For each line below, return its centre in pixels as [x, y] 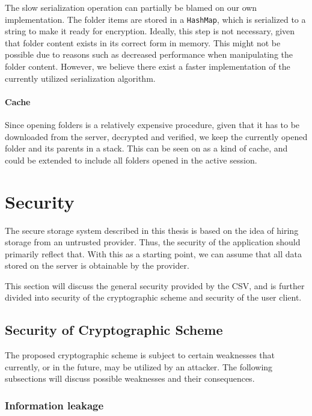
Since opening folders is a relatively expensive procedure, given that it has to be [152, 125]
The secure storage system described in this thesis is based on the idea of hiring [152, 230]
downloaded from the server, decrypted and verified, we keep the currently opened [156, 136]
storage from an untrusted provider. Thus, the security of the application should [153, 242]
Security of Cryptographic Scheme [114, 330]
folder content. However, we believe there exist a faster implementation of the [148, 66]
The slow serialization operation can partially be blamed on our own [131, 7]
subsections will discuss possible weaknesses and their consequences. [130, 378]
